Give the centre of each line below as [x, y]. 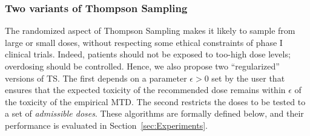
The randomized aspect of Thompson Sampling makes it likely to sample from [150, 31]
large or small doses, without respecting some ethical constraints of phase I [144, 42]
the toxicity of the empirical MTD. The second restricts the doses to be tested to [155, 101]
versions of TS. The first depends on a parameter [96, 78]
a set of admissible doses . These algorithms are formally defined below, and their [154, 113]
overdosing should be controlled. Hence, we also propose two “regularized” [142, 66]
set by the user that [248, 78]
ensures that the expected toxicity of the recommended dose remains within [145, 90]
